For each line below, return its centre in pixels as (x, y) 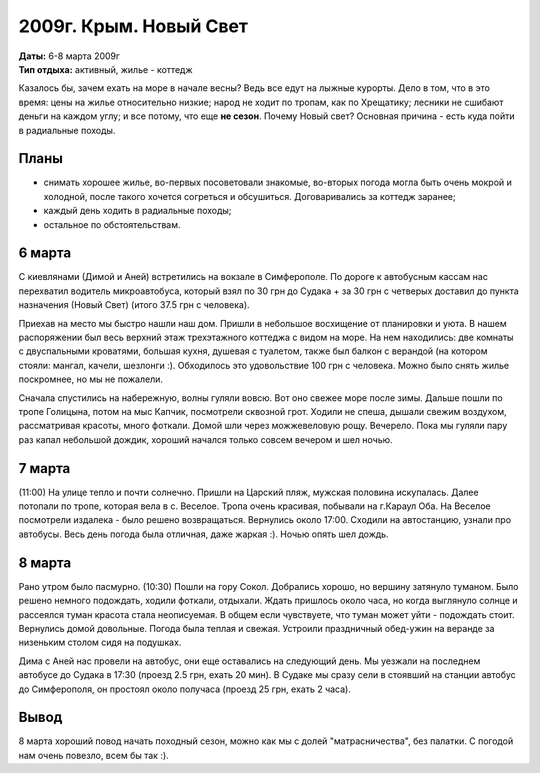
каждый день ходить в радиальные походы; (137, 211)
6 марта (45, 253)
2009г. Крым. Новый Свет (133, 26)
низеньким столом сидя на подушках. (100, 642)
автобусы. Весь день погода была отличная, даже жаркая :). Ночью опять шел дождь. (203, 534)
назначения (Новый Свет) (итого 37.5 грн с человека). (134, 305)
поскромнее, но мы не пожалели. (91, 379)
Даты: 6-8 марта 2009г (69, 56)
